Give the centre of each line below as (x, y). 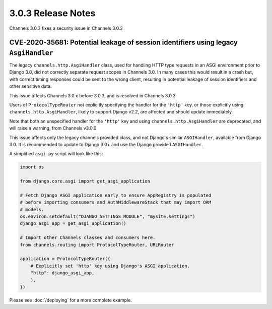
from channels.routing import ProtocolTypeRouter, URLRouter (97, 245)
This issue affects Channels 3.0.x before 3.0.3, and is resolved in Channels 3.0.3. (93, 95)
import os (32, 167)
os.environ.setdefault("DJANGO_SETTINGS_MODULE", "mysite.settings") (108, 217)
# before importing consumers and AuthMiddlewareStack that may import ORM (116, 202)
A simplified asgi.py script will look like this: (56, 154)
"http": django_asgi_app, (62, 273)
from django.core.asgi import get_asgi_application (85, 181)
